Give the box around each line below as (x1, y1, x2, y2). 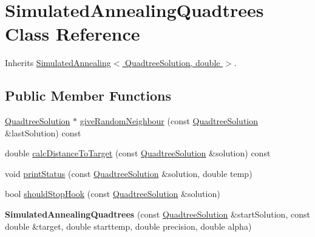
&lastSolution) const (5, 126, 81, 139)
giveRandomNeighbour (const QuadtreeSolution (80, 115, 259, 127)
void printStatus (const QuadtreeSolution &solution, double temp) (5, 167, 252, 179)
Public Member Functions (5, 86, 171, 105)
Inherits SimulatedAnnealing (5, 56, 111, 69)
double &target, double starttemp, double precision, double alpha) (5, 219, 252, 232)
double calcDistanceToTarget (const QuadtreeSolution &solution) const (5, 147, 271, 159)
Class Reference (5, 21, 140, 46)
